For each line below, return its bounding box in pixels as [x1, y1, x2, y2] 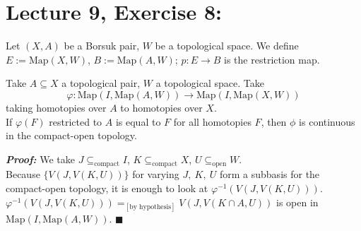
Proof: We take [6, 151, 75, 166]
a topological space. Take [155, 76, 264, 90]
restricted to [49, 114, 102, 129]
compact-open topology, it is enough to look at [6, 181, 208, 196]
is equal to [115, 114, 161, 129]
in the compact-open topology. [6, 128, 137, 143]
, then [261, 114, 287, 129]
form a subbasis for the [219, 167, 320, 182]
